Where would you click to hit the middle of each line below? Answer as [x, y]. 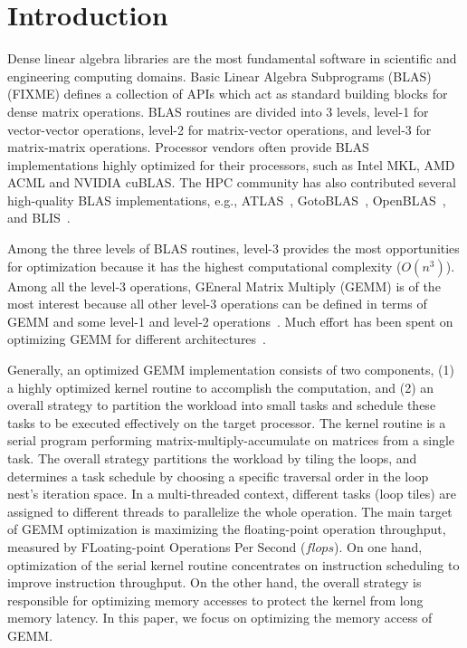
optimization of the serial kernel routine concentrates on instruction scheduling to [233, 564]
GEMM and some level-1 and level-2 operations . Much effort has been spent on [230, 321]
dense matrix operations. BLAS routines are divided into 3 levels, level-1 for [218, 111]
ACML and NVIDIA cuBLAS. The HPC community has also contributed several [232, 182]
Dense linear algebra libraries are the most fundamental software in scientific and [232, 58]
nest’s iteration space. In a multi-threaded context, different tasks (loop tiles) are [232, 494]
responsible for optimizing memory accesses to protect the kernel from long [215, 600]
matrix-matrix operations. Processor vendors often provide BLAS [188, 147]
